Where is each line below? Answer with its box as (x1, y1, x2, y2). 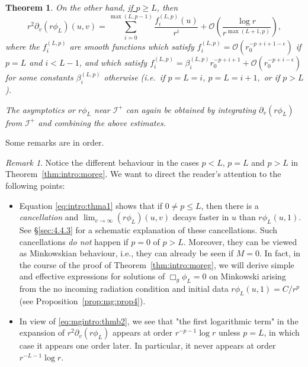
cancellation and (19, 211, 79, 223)
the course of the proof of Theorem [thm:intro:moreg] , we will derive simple (19, 258, 294, 271)
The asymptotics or (5, 103, 75, 115)
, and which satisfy (79, 56, 147, 68)
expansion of (19, 326, 65, 339)
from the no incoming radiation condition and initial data (19, 282, 229, 295)
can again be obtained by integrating (126, 103, 256, 115)
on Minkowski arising (209, 270, 286, 282)
